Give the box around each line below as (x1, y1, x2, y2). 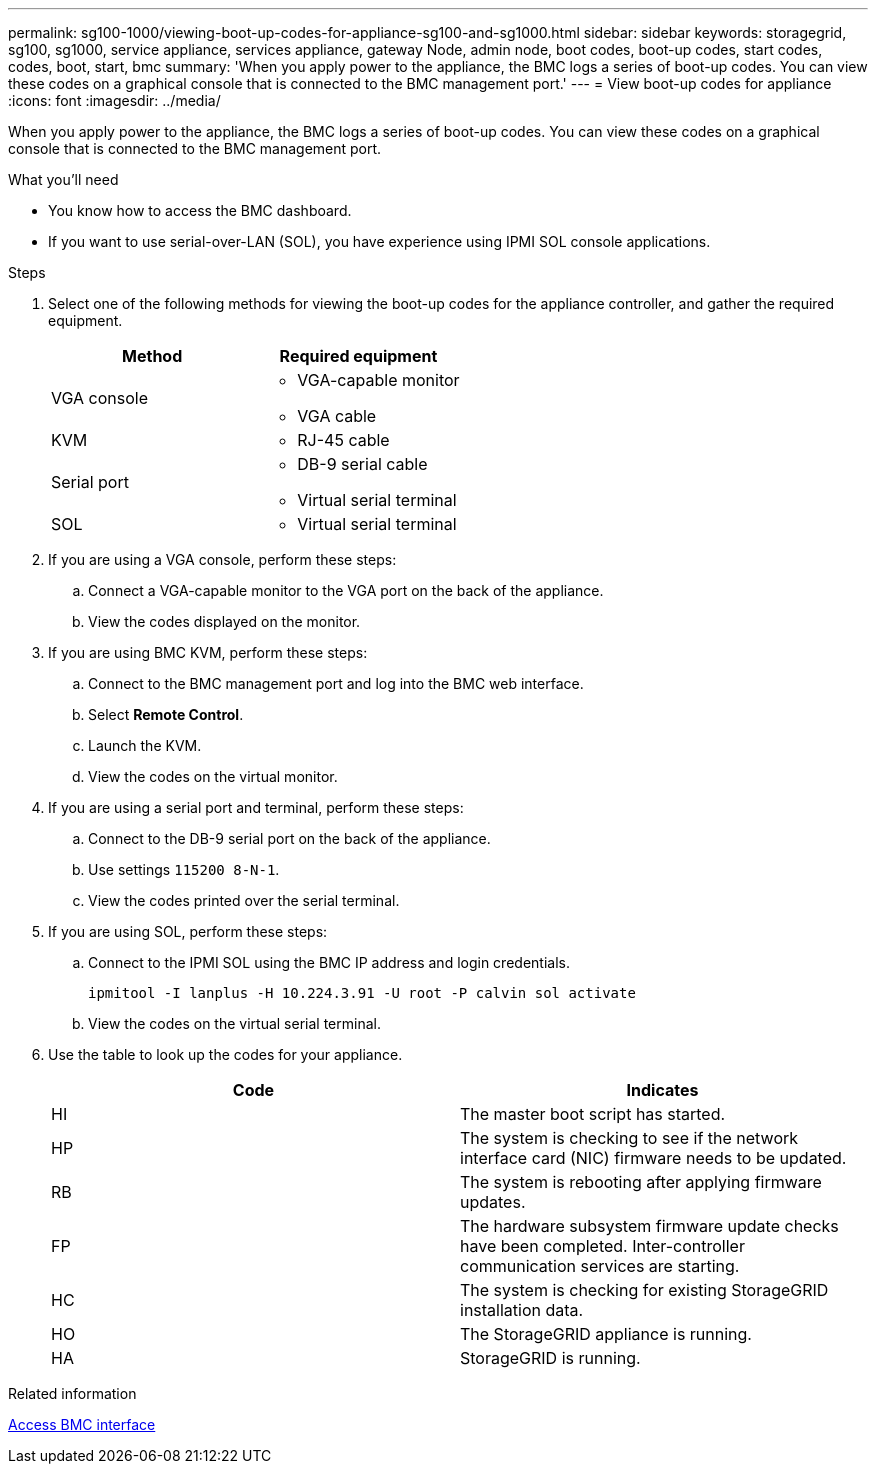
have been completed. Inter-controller (460, 1236, 745, 1256)
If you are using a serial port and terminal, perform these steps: (48, 799, 464, 816)
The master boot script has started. (460, 1104, 726, 1124)
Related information (8, 1385, 137, 1402)
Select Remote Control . (88, 706, 244, 723)
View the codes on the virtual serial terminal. (88, 1015, 381, 1032)
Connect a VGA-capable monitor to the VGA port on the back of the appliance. (88, 582, 604, 599)
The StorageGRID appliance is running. (460, 1324, 752, 1344)
